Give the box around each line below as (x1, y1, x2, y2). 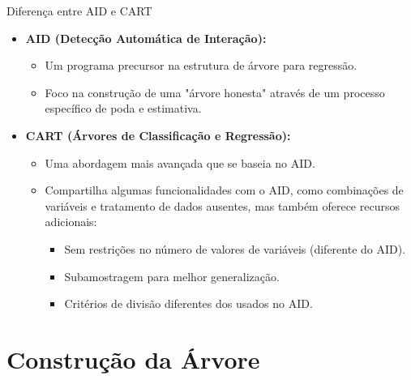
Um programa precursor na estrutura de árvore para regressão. (45, 57, 357, 74)
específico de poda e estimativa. (45, 100, 202, 117)
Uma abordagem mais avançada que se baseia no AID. (45, 154, 315, 171)
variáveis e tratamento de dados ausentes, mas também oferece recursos (45, 197, 400, 214)
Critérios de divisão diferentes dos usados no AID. (64, 295, 313, 312)
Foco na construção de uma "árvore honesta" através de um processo (45, 83, 385, 100)
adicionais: (45, 213, 97, 230)
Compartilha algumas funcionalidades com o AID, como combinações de (45, 181, 404, 199)
